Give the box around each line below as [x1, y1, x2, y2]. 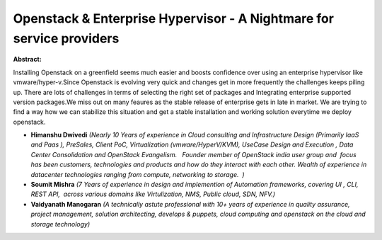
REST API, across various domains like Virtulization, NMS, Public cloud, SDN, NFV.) [30, 190, 276, 198]
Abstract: [13, 55, 42, 64]
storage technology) [30, 219, 91, 228]
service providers [13, 30, 120, 46]
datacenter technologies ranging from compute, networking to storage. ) [30, 170, 245, 178]
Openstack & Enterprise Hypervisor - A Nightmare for [13, 11, 334, 26]
